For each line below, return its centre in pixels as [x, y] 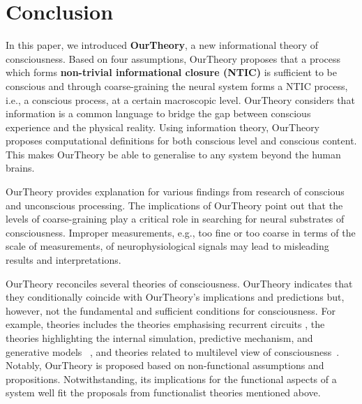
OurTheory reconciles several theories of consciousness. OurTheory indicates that [179, 283]
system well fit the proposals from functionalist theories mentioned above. [163, 392]
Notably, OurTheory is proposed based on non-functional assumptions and [165, 365]
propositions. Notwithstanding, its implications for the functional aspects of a [171, 379]
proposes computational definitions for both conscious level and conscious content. [181, 141]
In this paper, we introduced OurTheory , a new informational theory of [162, 45]
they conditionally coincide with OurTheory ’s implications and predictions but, [175, 297]
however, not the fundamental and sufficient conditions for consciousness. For [171, 310]
